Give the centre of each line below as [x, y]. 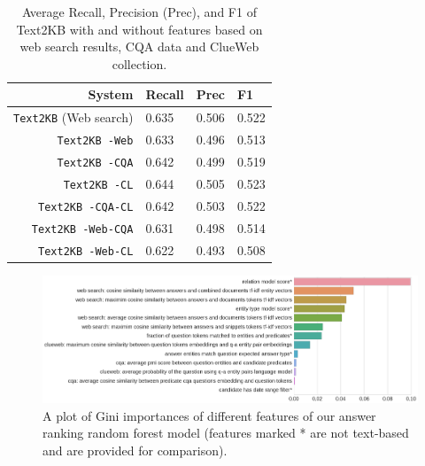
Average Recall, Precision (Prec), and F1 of [139, 12]
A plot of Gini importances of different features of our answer [209, 415]
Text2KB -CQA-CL [86, 207]
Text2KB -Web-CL [86, 251]
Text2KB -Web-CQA [82, 229]
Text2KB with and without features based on [139, 29]
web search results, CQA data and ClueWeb [139, 47]
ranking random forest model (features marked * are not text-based [226, 433]
